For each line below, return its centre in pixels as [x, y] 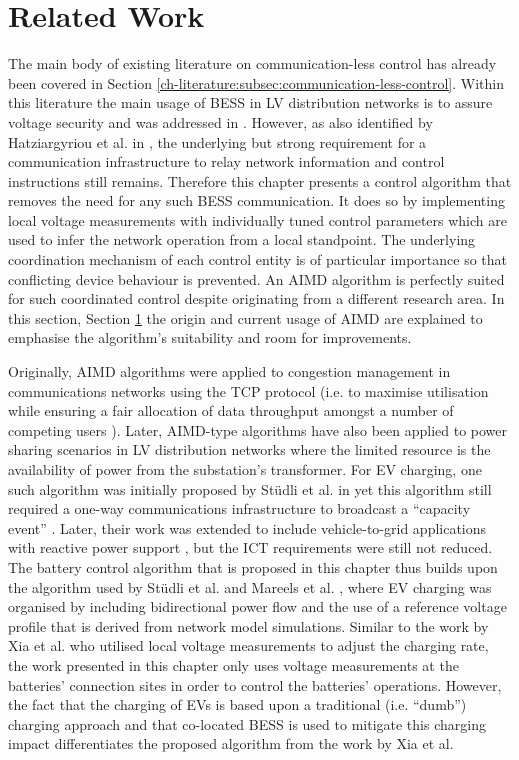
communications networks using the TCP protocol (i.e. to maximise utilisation [248, 390]
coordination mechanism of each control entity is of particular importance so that [257, 259]
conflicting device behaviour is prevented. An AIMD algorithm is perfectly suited [256, 278]
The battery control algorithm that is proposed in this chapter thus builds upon [253, 566]
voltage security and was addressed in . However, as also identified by [220, 121]
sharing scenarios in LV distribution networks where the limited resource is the [249, 449]
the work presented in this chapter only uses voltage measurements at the [233, 664]
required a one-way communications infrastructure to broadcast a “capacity [239, 508]
